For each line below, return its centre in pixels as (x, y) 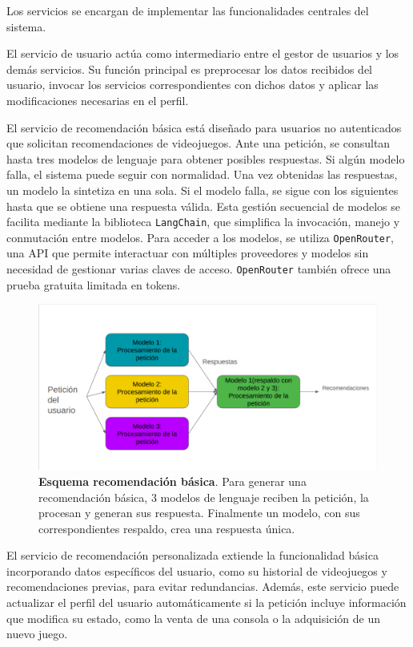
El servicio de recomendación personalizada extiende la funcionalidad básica (192, 555)
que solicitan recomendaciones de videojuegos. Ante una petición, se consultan (198, 143)
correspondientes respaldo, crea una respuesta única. (167, 528)
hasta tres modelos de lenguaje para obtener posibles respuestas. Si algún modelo (206, 158)
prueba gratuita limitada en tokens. (94, 284)
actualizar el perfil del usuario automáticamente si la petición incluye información (206, 603)
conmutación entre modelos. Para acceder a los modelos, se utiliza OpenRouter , (200, 237)
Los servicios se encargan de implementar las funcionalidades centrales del (188, 10)
